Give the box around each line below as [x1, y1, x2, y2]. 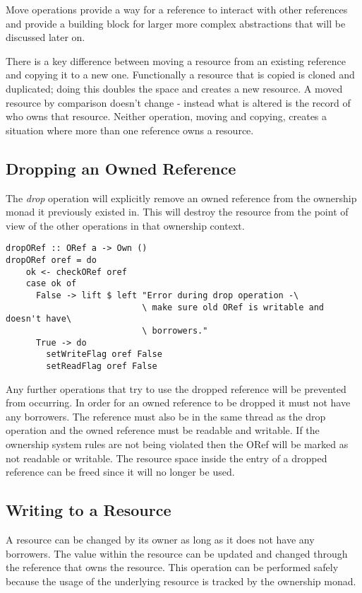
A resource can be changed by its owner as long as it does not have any [6, 532, 315, 546]
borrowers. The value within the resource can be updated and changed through [6, 546, 348, 560]
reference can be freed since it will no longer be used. [6, 464, 235, 479]
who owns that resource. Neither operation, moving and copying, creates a [6, 109, 327, 124]
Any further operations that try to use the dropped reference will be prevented [6, 381, 346, 396]
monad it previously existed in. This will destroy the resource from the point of [6, 204, 349, 219]
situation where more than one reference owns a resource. [6, 122, 254, 137]
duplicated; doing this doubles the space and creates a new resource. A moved [6, 81, 343, 95]
